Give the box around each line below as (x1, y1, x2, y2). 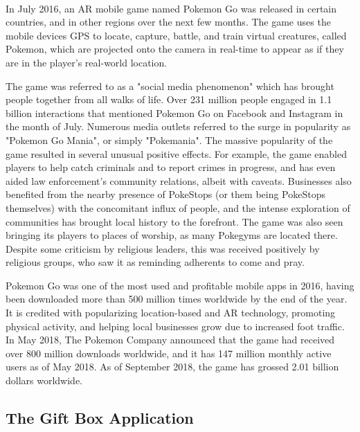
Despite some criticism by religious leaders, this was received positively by (6, 241, 320, 255)
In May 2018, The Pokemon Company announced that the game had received (6, 332, 335, 347)
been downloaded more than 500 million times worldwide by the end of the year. (6, 291, 348, 306)
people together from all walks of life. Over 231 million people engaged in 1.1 (6, 92, 332, 107)
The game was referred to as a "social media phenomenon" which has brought (6, 78, 334, 93)
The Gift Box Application (6, 407, 194, 429)
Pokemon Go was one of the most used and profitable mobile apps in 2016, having (6, 278, 354, 292)
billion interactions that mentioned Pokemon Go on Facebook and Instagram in (6, 105, 343, 120)
